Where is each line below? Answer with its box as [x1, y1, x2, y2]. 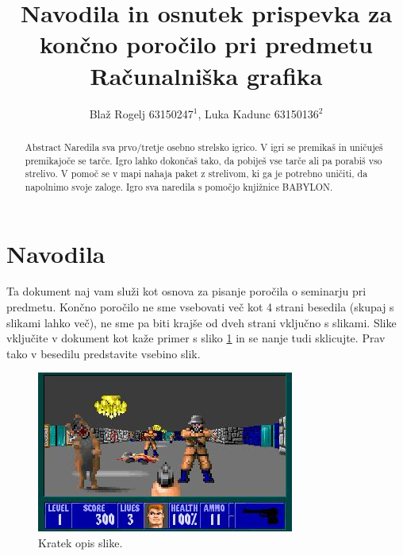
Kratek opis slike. [38, 535, 123, 551]
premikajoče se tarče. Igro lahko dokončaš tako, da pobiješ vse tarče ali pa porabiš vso [25, 153, 382, 167]
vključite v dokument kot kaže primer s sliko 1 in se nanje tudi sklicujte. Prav [6, 330, 386, 346]
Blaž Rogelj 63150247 [89, 105, 194, 122]
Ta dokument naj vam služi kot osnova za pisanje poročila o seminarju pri [6, 283, 367, 299]
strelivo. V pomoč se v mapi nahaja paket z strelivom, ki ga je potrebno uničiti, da [25, 167, 368, 180]
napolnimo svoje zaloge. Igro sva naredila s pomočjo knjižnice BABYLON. [25, 180, 333, 193]
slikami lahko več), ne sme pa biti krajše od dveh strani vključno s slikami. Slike [6, 314, 397, 330]
